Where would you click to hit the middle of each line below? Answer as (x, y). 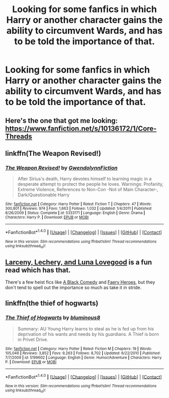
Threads (19, 136)
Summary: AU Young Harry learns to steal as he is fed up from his (86, 328)
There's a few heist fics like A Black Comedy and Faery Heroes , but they (80, 282)
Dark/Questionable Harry (44, 195)
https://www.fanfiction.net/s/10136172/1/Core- (81, 128)
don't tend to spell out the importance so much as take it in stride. (73, 288)
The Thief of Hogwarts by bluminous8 (53, 318)
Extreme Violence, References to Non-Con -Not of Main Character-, (88, 190)
